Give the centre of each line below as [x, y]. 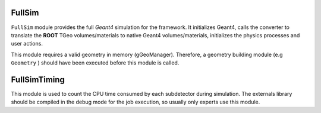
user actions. [27, 44]
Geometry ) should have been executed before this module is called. [95, 63]
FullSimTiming [38, 80]
